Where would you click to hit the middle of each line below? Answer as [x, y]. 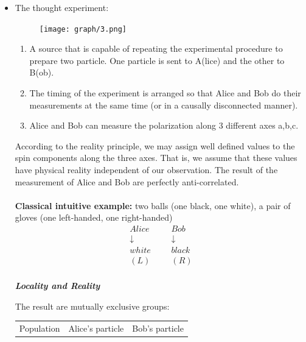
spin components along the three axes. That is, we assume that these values [156, 158]
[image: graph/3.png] [83, 29]
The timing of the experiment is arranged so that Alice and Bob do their [165, 93]
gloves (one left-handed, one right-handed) [94, 217]
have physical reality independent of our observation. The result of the [146, 169]
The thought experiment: [62, 7]
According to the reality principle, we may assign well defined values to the [155, 145]
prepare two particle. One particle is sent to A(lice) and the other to [157, 60]
